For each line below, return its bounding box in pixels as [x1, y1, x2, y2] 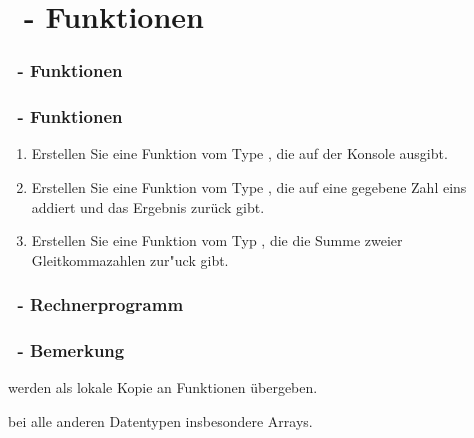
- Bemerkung [17, 338, 125, 363]
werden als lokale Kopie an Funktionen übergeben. [8, 377, 318, 398]
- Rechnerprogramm [17, 292, 184, 317]
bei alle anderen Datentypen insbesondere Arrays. [8, 411, 313, 432]
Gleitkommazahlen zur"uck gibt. [31, 249, 229, 270]
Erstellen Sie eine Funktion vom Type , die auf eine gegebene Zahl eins [31, 177, 467, 198]
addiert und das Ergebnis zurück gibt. [31, 196, 265, 217]
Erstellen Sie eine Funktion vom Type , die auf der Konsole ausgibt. [31, 143, 448, 164]
